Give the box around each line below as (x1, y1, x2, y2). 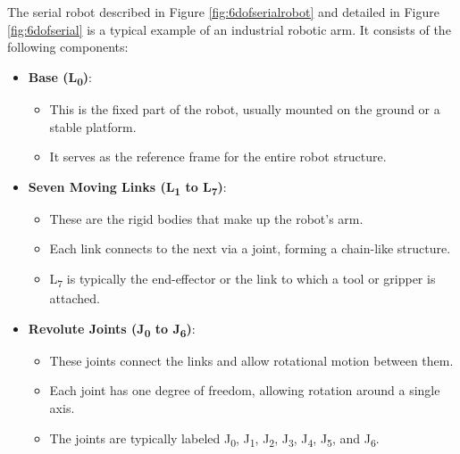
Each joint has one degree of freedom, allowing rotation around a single (49, 381, 440, 400)
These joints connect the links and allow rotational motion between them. (49, 351, 454, 369)
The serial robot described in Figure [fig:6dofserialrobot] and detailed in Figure (7, 3, 439, 21)
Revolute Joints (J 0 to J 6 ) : (28, 318, 196, 340)
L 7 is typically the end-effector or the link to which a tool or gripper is (49, 269, 436, 290)
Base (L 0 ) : (28, 67, 92, 88)
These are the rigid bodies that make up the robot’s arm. (49, 209, 364, 227)
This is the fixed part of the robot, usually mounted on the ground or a (49, 99, 440, 118)
